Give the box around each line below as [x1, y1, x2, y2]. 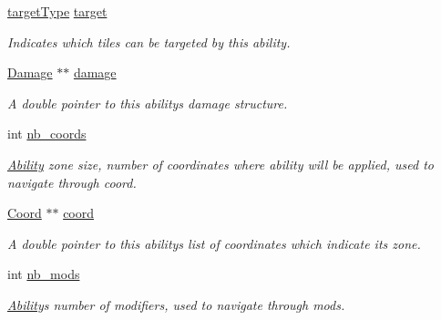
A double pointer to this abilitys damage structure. [7, 93, 288, 112]
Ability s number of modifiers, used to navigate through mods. [7, 294, 345, 314]
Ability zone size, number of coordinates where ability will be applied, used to [7, 154, 434, 173]
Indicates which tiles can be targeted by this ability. [7, 32, 291, 51]
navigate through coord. [7, 172, 137, 191]
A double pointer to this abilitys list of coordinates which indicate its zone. [7, 233, 421, 253]
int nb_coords [7, 124, 87, 143]
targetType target [7, 2, 108, 20]
